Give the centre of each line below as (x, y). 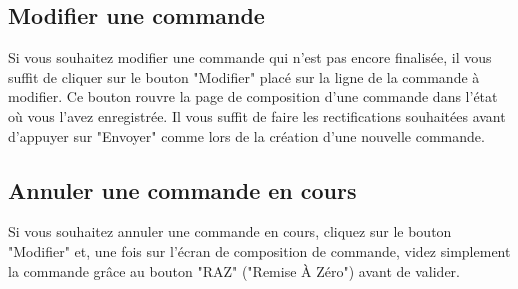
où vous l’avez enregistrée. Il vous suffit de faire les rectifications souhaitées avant (257, 115)
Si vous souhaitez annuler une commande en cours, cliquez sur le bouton (230, 231)
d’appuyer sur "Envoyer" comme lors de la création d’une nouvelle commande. (246, 135)
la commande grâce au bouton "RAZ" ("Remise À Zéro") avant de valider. (234, 270)
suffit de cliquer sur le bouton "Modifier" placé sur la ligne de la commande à (244, 76)
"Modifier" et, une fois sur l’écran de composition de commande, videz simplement (259, 250)
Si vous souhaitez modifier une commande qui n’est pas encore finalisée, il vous (250, 57)
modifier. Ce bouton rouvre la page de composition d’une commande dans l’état (253, 96)
